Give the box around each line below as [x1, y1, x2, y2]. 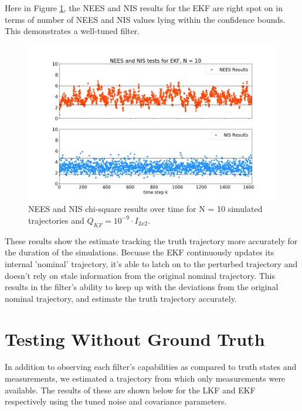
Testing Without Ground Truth [5, 326, 265, 351]
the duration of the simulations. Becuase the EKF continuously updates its [5, 246, 274, 258]
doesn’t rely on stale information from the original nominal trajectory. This [5, 269, 275, 281]
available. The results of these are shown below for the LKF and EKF [5, 383, 256, 396]
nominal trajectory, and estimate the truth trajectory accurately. [5, 292, 237, 304]
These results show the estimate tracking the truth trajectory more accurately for [5, 234, 298, 247]
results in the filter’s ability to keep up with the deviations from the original [5, 281, 279, 293]
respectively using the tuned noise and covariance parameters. [5, 395, 227, 407]
